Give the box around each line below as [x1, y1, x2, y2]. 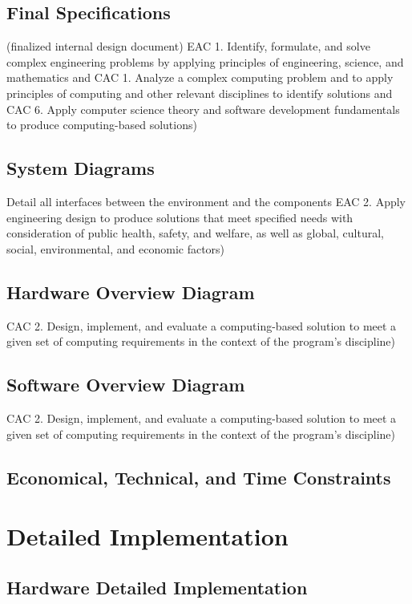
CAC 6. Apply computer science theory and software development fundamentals [6, 100, 400, 117]
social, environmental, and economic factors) [6, 240, 225, 257]
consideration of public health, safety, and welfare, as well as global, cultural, [6, 225, 385, 241]
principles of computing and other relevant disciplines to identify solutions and [6, 84, 393, 101]
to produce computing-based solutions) [6, 116, 197, 133]
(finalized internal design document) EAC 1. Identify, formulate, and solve [6, 38, 370, 55]
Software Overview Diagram [6, 372, 245, 397]
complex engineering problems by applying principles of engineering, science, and [6, 53, 404, 70]
